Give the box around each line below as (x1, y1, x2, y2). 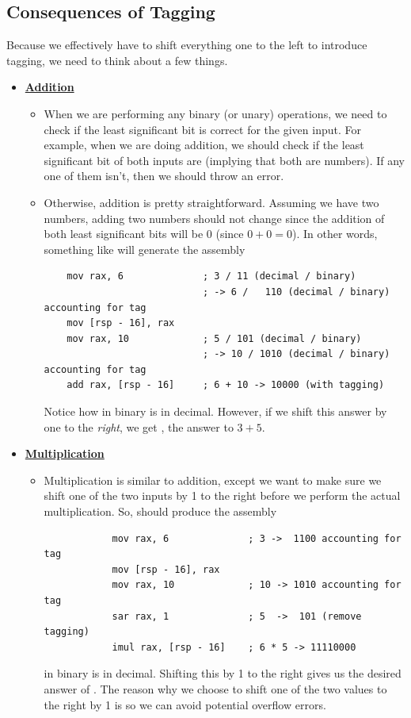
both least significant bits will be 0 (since (44, 225, 244, 242)
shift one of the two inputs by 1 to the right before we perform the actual (44, 487, 401, 504)
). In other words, (291, 225, 378, 242)
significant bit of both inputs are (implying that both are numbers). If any (44, 152, 405, 168)
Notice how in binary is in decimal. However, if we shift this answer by (44, 403, 387, 420)
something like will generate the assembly (44, 240, 245, 257)
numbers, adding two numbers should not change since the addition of (44, 209, 385, 226)
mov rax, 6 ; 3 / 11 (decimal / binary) (67, 271, 356, 282)
